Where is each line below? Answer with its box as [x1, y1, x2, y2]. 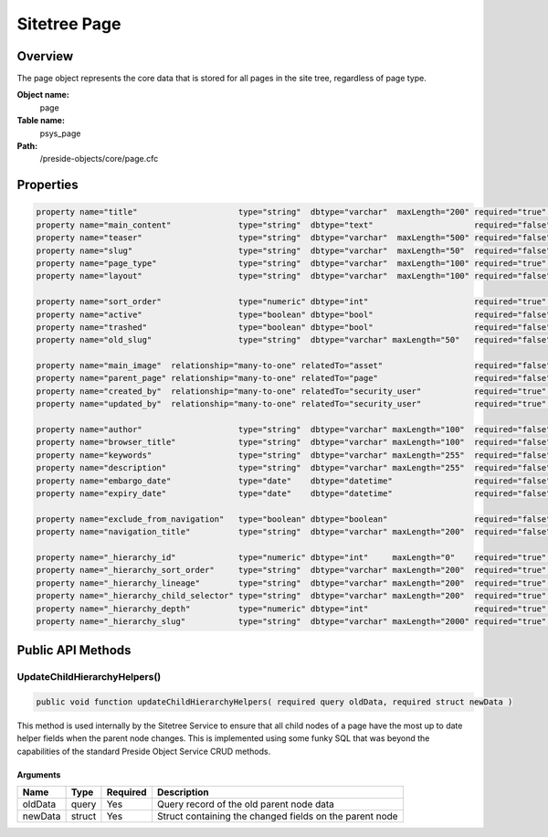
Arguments [16, 768, 61, 780]
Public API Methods [16, 642, 132, 658]
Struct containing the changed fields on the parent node [156, 810, 398, 822]
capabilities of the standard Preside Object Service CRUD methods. [16, 746, 271, 757]
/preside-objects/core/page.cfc [39, 154, 159, 164]
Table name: [16, 115, 66, 126]
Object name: [16, 90, 70, 101]
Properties [16, 177, 79, 193]
